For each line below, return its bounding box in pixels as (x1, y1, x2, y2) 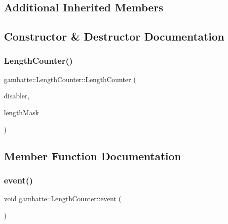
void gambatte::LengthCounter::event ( (4, 193, 121, 204)
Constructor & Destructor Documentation (4, 29, 225, 44)
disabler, (4, 90, 30, 101)
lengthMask (4, 107, 39, 117)
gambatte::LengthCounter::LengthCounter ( (4, 74, 136, 84)
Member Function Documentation (4, 148, 182, 163)
